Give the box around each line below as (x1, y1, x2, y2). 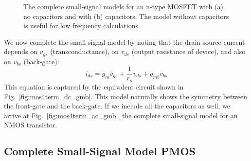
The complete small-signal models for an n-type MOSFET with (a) (23, 1, 223, 11)
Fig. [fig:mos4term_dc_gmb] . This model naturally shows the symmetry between (4, 91, 248, 101)
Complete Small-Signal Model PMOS (4, 143, 196, 159)
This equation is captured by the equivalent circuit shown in (4, 81, 184, 91)
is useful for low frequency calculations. (23, 20, 140, 31)
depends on (4, 46, 37, 56)
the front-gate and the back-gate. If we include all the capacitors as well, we (4, 101, 230, 111)
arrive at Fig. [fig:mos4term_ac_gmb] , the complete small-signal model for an (4, 110, 238, 120)
